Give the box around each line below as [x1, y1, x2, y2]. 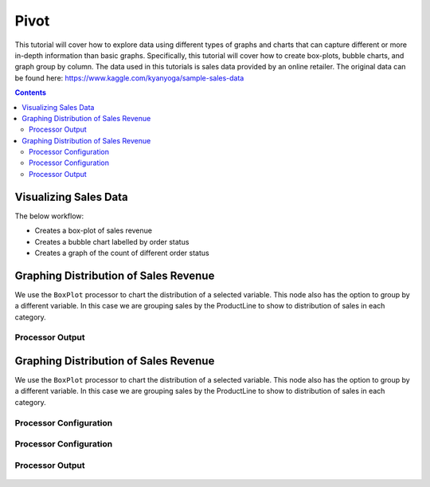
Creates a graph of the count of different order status [34, 248, 210, 257]
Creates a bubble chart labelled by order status [34, 237, 190, 246]
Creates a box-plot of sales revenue [34, 226, 153, 235]
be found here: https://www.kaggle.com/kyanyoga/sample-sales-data [14, 73, 244, 83]
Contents [14, 88, 47, 97]
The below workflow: [14, 211, 84, 221]
